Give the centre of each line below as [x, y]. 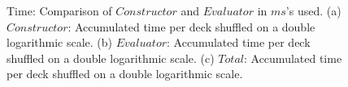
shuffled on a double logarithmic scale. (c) [111, 58]
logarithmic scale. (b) [60, 42]
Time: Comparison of [59, 10]
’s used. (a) [313, 10]
